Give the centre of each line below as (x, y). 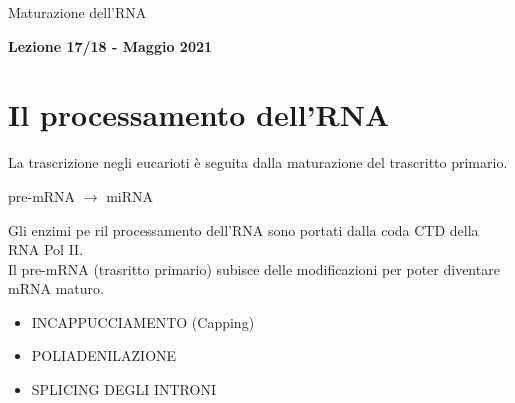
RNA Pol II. (46, 249)
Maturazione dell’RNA (77, 12)
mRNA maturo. (56, 288)
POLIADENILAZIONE (104, 355)
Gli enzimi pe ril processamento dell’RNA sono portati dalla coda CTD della (243, 229)
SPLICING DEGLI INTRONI (123, 389)
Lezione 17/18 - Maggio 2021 (110, 45)
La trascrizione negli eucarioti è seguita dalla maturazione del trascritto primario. (258, 162)
